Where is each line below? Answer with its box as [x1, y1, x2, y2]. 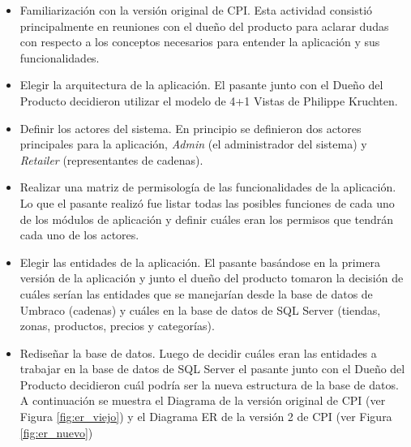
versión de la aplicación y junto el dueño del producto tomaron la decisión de [19, 269, 404, 286]
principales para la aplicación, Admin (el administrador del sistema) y [19, 135, 367, 153]
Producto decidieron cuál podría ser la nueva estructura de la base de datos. [19, 376, 399, 393]
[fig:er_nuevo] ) [19, 423, 93, 441]
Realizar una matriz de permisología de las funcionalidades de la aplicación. [19, 178, 396, 196]
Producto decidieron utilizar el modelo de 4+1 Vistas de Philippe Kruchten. [19, 92, 398, 109]
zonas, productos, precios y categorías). [19, 317, 215, 334]
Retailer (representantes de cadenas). [19, 151, 203, 168]
